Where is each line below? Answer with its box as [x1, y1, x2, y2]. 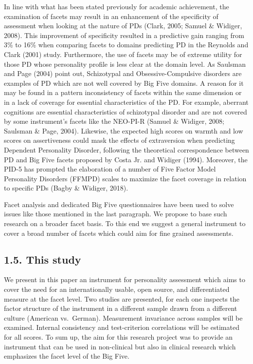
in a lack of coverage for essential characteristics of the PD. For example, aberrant [4, 96, 249, 107]
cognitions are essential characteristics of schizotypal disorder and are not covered [4, 106, 247, 116]
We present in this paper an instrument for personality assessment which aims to [4, 274, 245, 285]
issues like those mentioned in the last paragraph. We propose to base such [4, 209, 227, 219]
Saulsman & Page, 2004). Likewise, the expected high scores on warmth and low [4, 125, 243, 135]
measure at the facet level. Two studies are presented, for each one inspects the [4, 293, 239, 304]
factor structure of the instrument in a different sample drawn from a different [4, 303, 237, 313]
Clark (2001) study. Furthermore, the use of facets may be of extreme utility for [4, 49, 242, 59]
